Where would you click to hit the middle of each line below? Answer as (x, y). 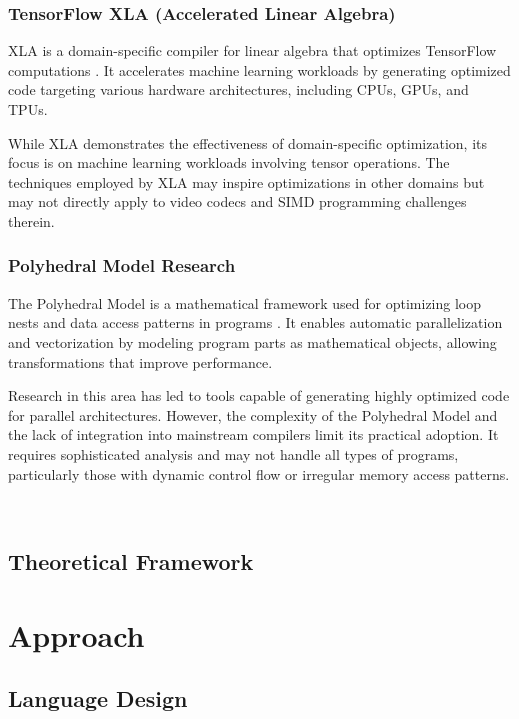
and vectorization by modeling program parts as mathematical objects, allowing (252, 341)
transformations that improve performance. (140, 361)
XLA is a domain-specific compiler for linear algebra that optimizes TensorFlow (252, 50)
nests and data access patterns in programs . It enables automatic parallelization (255, 322)
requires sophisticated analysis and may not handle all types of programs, (233, 453)
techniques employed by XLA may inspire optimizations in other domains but (246, 181)
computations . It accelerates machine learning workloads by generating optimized (259, 69)
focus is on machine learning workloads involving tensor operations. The (229, 162)
